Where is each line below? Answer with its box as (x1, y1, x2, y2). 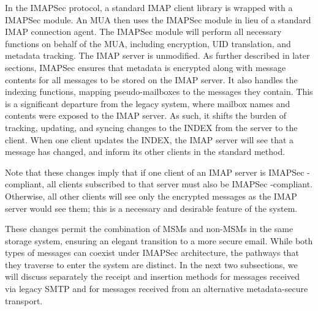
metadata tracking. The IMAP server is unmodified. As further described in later (5, 49, 310, 62)
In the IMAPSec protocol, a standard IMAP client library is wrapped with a (5, 1, 293, 13)
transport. (5, 294, 43, 307)
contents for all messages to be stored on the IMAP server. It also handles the (5, 73, 298, 86)
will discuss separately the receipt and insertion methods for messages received (5, 270, 300, 283)
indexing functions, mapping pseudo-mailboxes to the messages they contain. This (5, 85, 313, 98)
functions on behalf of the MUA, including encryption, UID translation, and (5, 37, 291, 50)
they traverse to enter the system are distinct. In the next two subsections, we (5, 258, 298, 271)
